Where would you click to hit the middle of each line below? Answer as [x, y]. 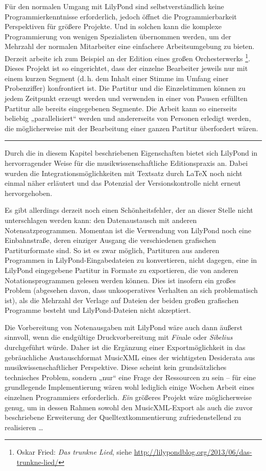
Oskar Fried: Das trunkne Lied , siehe [74, 452]
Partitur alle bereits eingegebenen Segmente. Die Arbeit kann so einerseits [121, 108]
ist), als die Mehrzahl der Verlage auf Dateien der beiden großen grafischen [122, 300]
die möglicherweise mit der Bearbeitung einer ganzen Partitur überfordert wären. [131, 128]
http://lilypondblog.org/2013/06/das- [193, 452]
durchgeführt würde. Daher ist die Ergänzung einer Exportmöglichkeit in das [125, 347]
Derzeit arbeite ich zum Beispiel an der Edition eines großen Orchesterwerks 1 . [128, 57]
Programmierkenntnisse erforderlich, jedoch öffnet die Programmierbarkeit [121, 16]
